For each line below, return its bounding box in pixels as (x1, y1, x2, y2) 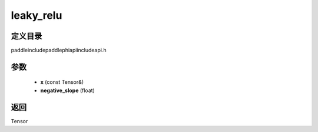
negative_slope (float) (40, 87, 95, 94)
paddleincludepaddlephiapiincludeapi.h (11, 47, 107, 54)
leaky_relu (11, 9, 62, 22)
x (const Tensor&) (40, 79, 84, 86)
